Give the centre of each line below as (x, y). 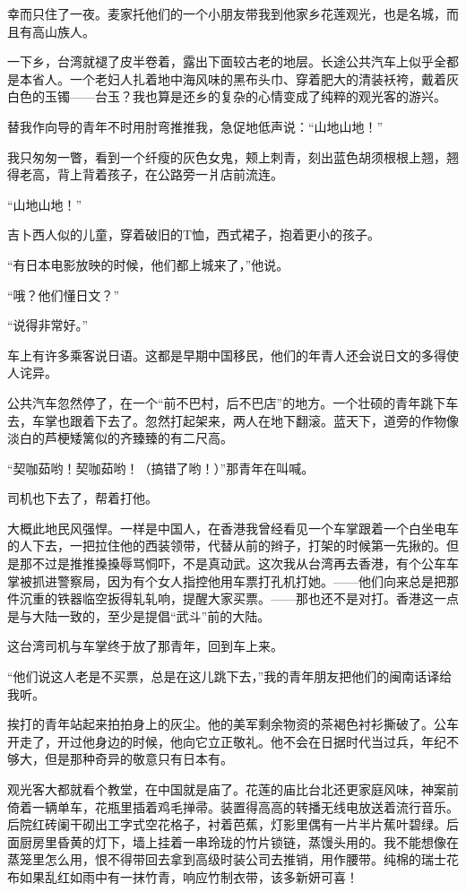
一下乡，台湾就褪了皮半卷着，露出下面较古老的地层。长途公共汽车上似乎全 (227, 61)
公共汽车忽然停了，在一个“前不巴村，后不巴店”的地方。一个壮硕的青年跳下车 (233, 402)
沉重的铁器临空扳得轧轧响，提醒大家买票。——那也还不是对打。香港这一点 (239, 598)
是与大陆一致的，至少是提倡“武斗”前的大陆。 (139, 615)
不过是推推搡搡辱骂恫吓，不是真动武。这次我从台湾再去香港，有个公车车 (245, 563)
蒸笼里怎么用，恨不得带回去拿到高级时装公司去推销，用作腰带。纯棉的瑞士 (227, 859)
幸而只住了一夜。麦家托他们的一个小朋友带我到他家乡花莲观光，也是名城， (227, 13)
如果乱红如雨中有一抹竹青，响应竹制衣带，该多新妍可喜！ (189, 876)
